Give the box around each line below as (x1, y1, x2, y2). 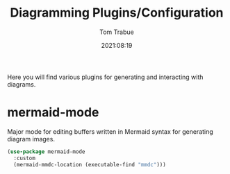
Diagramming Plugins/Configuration (10, 5, 224, 21)
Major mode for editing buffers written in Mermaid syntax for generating (7, 127, 213, 136)
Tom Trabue (99, 28, 134, 36)
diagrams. (7, 80, 36, 88)
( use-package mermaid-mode (7, 148, 85, 155)
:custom (13, 155, 36, 162)
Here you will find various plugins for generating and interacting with (7, 73, 204, 81)
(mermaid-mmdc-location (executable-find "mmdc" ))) (13, 161, 167, 168)
